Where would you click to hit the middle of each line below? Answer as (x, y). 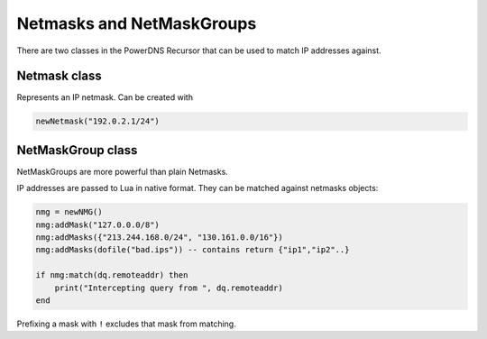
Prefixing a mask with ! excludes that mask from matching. (126, 324)
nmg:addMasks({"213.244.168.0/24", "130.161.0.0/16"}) (159, 238)
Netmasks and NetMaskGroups (137, 23)
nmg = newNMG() (69, 212)
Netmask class (60, 76)
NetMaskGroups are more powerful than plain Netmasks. (123, 171)
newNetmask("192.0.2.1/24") (97, 121)
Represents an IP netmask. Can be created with (105, 97)
